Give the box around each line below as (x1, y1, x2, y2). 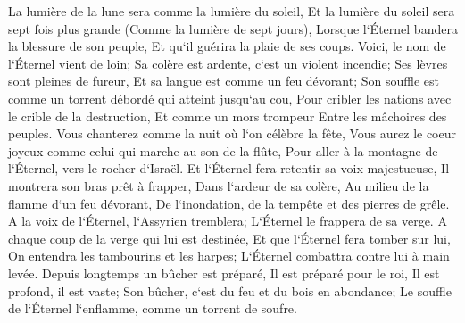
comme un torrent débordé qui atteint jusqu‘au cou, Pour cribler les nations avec (8, 88, 452, 107)
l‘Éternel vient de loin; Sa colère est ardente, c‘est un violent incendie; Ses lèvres (8, 54, 448, 72)
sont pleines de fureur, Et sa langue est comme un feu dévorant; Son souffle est (8, 71, 439, 90)
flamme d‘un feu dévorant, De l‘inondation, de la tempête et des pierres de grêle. (8, 194, 450, 212)
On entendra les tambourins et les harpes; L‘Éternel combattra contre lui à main (8, 246, 450, 265)
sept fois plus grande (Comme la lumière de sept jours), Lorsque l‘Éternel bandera (8, 19, 458, 37)
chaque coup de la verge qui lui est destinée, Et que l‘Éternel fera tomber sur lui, (8, 228, 451, 247)
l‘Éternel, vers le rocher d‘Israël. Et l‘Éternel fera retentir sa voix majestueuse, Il (8, 159, 450, 178)
